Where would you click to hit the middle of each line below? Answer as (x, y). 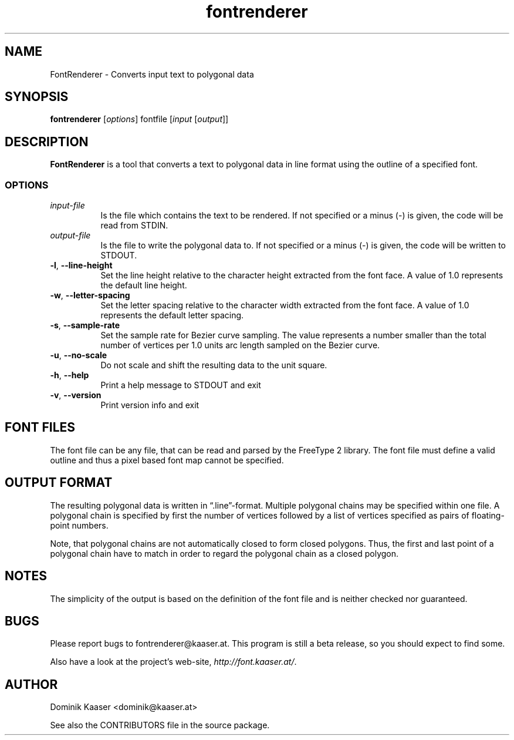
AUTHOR (31, 684)
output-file (70, 236)
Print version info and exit (150, 405)
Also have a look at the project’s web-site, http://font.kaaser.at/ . (173, 662)
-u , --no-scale (79, 355)
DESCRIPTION (47, 142)
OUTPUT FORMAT (59, 483)
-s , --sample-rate (85, 325)
